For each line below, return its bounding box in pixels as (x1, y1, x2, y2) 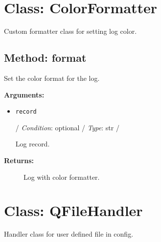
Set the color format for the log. (4, 73, 100, 83)
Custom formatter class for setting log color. (4, 26, 137, 36)
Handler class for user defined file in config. (4, 229, 134, 239)
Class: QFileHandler (4, 200, 143, 220)
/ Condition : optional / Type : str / (15, 122, 119, 132)
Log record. (15, 139, 50, 149)
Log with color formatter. (23, 171, 100, 182)
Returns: (4, 155, 34, 165)
